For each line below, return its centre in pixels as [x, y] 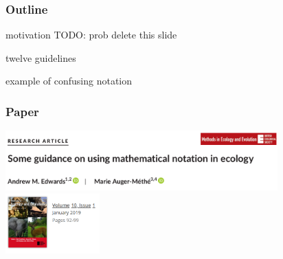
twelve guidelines [41, 57]
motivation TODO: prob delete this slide [91, 35]
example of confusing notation [69, 81]
